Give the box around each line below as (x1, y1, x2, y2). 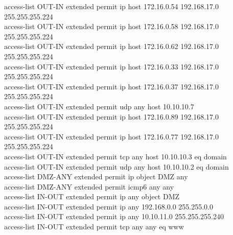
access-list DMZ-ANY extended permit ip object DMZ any (4, 171, 188, 182)
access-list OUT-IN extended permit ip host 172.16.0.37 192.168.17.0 (4, 81, 219, 91)
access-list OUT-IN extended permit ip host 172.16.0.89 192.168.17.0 (4, 111, 219, 122)
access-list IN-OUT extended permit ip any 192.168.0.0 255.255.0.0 (4, 201, 213, 212)
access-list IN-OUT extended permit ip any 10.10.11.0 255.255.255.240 (4, 211, 224, 222)
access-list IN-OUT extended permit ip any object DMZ (4, 191, 180, 202)
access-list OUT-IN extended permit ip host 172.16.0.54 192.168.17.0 (4, 1, 219, 11)
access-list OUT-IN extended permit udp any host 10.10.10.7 (4, 101, 194, 111)
